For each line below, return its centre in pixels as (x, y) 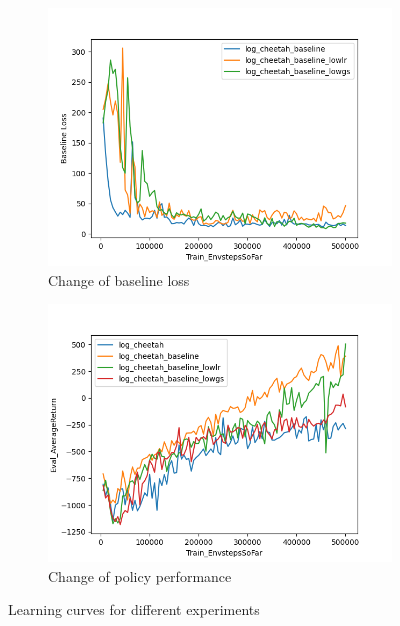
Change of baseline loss (119, 279)
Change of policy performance (140, 575)
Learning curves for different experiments (134, 609)
